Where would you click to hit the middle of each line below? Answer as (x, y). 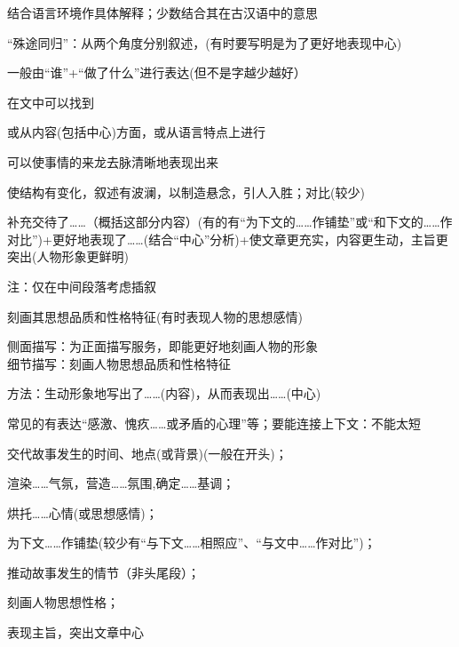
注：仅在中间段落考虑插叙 (82, 286)
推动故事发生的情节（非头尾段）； (103, 572)
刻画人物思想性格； (63, 602)
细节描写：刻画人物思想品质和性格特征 (119, 363)
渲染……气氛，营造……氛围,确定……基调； (121, 483)
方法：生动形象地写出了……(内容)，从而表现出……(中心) (164, 393)
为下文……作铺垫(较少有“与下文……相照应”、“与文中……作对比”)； (192, 543)
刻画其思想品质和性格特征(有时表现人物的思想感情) (155, 316)
